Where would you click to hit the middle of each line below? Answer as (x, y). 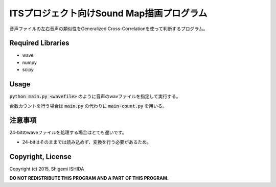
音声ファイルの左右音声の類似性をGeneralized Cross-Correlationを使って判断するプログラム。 (109, 29)
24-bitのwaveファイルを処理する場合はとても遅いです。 (68, 132)
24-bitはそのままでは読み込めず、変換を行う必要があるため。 (87, 142)
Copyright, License (40, 157)
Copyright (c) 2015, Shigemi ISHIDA (47, 169)
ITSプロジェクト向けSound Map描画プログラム (108, 13)
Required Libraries (39, 43)
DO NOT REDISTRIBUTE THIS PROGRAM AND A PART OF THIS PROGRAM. (89, 178)
